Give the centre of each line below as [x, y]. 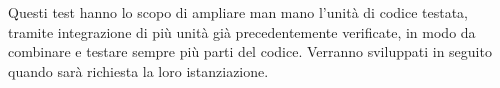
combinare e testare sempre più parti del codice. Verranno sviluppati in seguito [250, 51]
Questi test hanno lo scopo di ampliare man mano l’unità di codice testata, [238, 12]
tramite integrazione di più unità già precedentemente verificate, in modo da [242, 31]
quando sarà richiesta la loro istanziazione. [138, 70]
